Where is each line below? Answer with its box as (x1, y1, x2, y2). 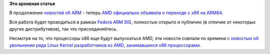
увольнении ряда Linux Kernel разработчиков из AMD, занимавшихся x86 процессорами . (9, 42, 201, 48)
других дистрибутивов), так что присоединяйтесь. (9, 26, 117, 32)
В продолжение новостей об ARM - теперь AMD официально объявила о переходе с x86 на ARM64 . (9, 10, 223, 16)
